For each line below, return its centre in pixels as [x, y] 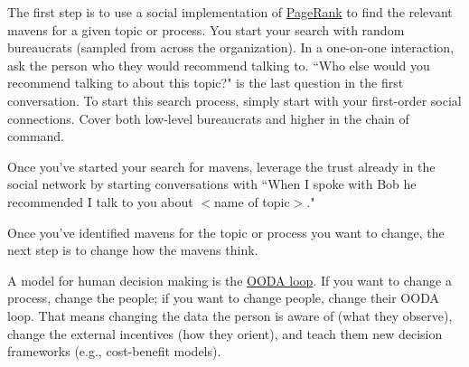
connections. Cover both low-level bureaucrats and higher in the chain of [208, 118]
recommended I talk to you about [100, 201]
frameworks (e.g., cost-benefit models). [114, 351]
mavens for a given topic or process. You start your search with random [206, 29]
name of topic [252, 201]
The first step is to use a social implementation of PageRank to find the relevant [230, 12]
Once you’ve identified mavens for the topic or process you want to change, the [226, 232]
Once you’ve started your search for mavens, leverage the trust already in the [221, 166]
